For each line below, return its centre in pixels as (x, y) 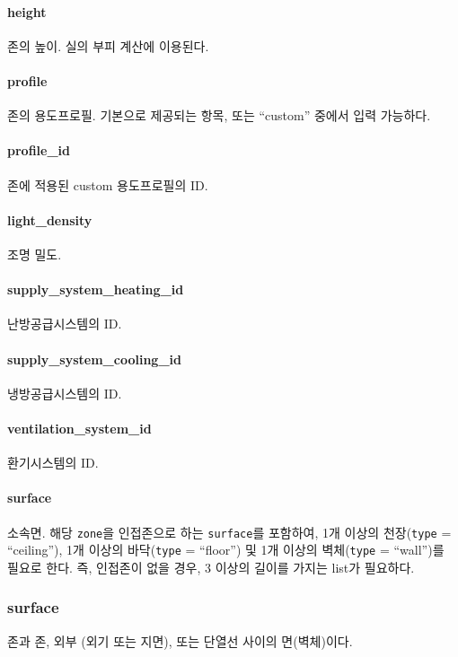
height (27, 11)
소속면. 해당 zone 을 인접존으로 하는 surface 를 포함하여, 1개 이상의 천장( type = (229, 532)
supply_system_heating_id (96, 289)
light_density (50, 219)
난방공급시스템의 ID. (65, 324)
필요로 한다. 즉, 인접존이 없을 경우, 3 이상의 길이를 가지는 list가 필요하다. (211, 567)
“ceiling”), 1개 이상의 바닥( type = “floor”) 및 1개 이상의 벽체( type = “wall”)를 (226, 550)
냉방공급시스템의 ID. (65, 393)
